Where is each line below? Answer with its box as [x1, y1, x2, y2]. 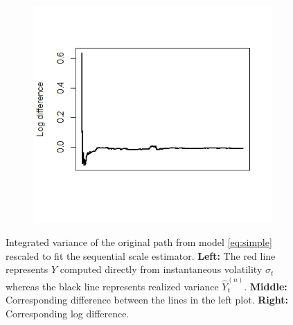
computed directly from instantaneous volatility [60, 262, 263, 276]
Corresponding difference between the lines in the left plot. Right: [6, 292, 289, 307]
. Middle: [244, 279, 287, 293]
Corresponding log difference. [6, 306, 130, 320]
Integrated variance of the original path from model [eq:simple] [6, 235, 272, 249]
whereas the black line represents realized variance [6, 279, 219, 293]
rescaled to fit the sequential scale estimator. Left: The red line [6, 248, 276, 263]
